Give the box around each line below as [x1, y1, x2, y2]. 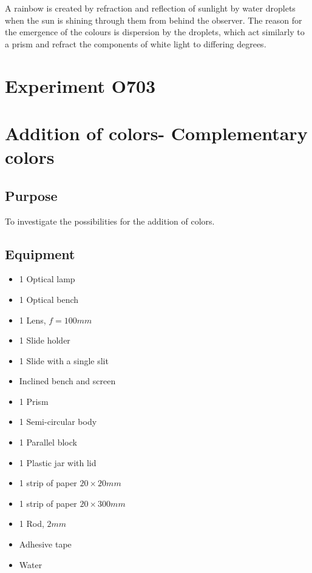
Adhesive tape [19, 538, 72, 551]
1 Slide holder [19, 334, 70, 347]
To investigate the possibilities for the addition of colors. [5, 214, 215, 227]
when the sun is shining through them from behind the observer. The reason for [5, 13, 302, 26]
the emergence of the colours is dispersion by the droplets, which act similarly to [5, 25, 305, 38]
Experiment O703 [5, 73, 156, 98]
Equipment [5, 244, 75, 263]
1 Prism [19, 395, 49, 407]
